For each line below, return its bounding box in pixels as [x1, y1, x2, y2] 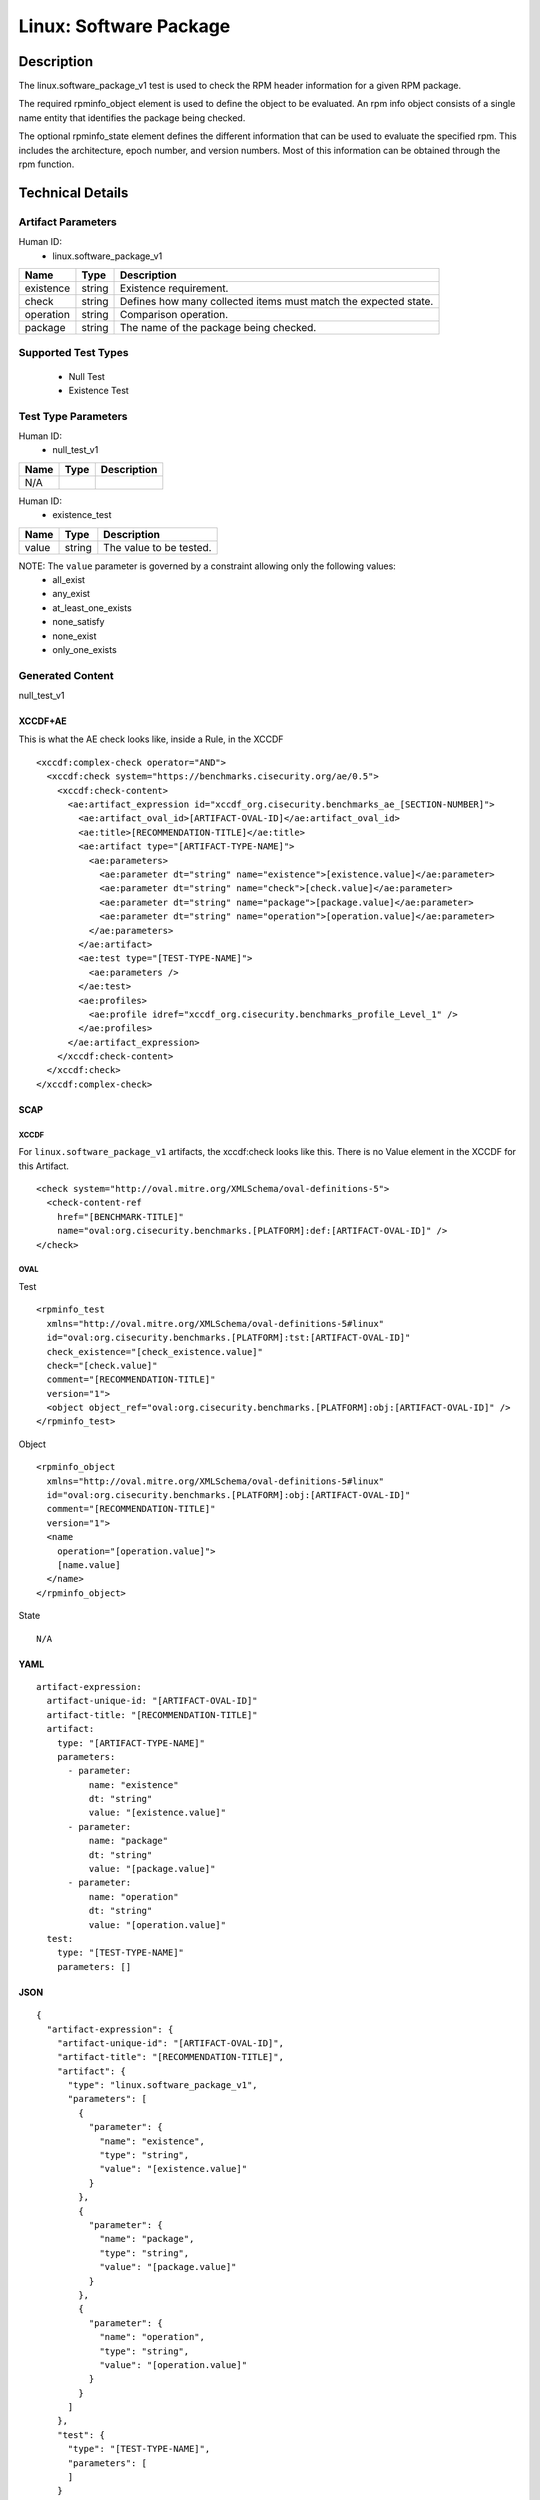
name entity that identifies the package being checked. [18, 111, 246, 124]
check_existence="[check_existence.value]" [46, 1346, 264, 1357]
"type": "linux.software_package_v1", [67, 2080, 259, 2091]
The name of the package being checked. [120, 320, 317, 334]
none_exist [52, 630, 97, 642]
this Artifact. [18, 1160, 70, 1172]
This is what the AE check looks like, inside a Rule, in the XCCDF [18, 733, 284, 745]
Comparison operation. [120, 307, 229, 321]
